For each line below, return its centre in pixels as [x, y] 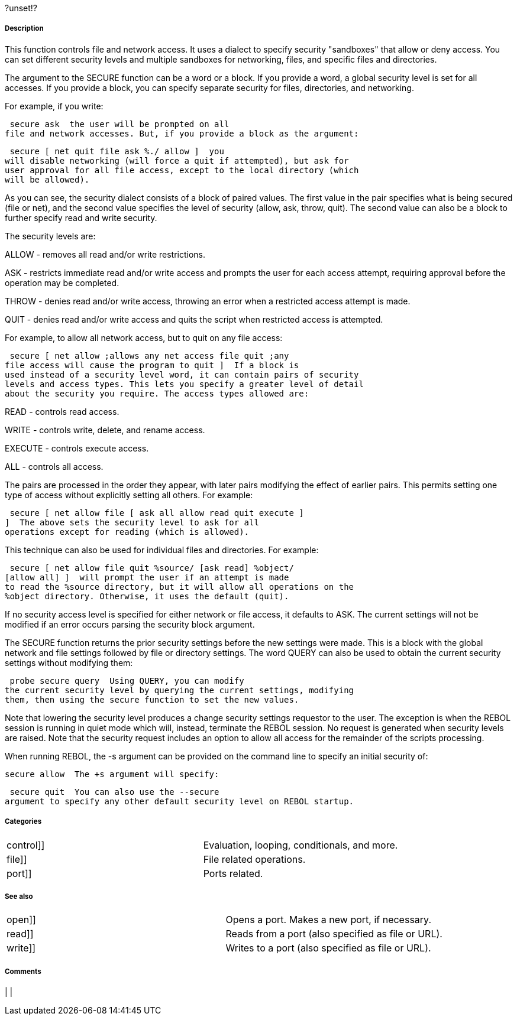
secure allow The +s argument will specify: [112, 774]
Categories [23, 822]
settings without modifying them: [69, 662]
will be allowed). [47, 179]
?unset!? [21, 8]
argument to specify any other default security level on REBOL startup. [180, 801]
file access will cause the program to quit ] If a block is [152, 365]
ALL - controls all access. [54, 466]
